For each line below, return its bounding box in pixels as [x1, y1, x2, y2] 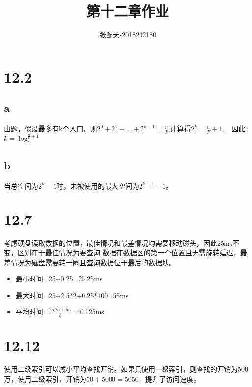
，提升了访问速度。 [138, 373, 200, 384]
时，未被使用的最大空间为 [56, 180, 140, 191]
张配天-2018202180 [99, 29, 157, 40]
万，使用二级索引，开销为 [4, 373, 86, 384]
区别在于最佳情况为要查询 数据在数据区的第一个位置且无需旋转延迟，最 [17, 247, 247, 257]
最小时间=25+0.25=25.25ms [15, 274, 103, 284]
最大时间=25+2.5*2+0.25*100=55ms [15, 290, 129, 300]
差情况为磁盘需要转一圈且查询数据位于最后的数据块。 [4, 257, 176, 267]
